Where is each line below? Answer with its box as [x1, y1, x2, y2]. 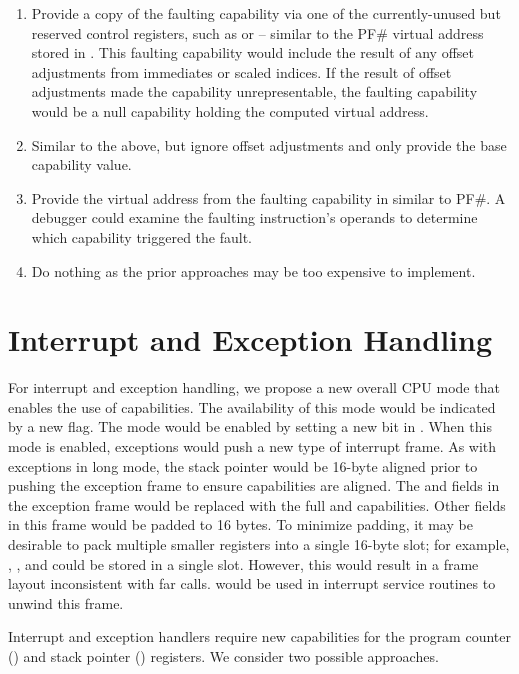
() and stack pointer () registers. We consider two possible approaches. [8, 645, 439, 666]
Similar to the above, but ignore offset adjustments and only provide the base [31, 134, 507, 155]
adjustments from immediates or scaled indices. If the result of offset [31, 61, 452, 82]
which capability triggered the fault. [31, 226, 253, 247]
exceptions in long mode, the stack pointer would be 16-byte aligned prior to [8, 455, 478, 476]
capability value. [31, 154, 132, 175]
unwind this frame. [8, 592, 124, 613]
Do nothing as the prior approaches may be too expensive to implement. [31, 260, 476, 281]
